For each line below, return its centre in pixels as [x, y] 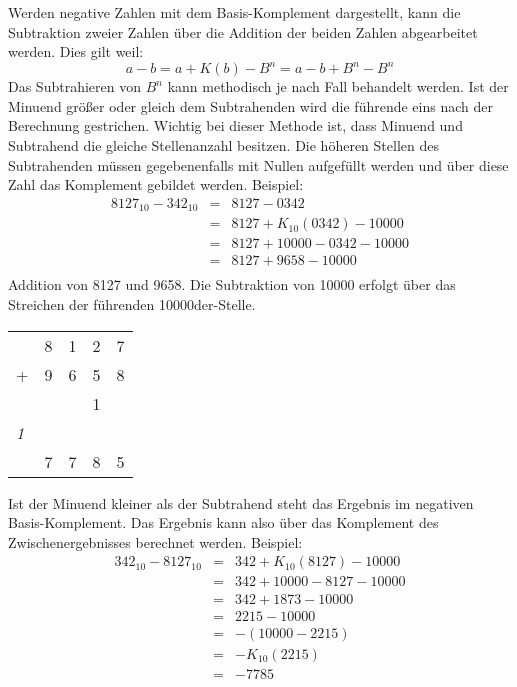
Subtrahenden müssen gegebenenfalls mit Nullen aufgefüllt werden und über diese [258, 164]
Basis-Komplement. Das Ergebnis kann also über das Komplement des [223, 522]
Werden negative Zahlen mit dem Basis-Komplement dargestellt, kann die [234, 12]
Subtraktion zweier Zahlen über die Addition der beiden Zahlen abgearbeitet [243, 31]
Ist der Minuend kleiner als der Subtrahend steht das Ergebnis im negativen [241, 502]
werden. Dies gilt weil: [76, 51]
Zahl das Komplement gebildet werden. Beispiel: [156, 184]
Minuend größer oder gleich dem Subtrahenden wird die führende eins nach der [250, 105]
